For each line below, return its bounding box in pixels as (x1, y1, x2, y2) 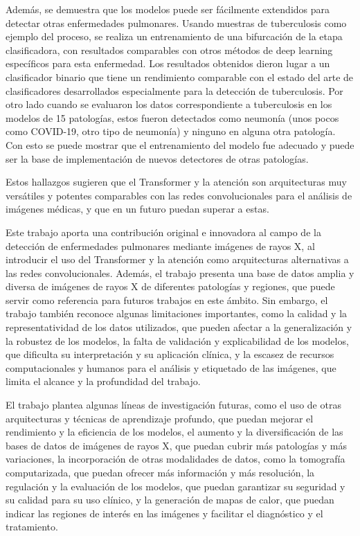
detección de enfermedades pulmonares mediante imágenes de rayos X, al (6, 238, 315, 253)
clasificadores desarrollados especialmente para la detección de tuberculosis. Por (6, 83, 343, 98)
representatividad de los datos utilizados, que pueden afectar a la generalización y (6, 320, 352, 334)
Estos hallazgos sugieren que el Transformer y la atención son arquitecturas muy (6, 175, 347, 189)
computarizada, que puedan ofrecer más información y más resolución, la (6, 465, 315, 479)
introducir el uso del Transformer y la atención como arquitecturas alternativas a (6, 252, 349, 267)
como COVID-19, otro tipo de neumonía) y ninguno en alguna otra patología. (6, 124, 336, 139)
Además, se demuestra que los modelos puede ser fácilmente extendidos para (6, 2, 330, 16)
